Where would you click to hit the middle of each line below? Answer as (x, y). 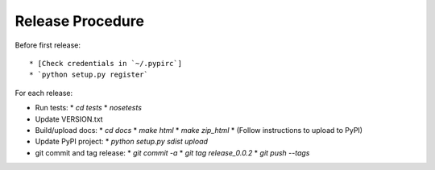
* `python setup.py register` (89, 75)
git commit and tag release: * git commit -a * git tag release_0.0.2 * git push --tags (172, 152)
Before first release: (48, 45)
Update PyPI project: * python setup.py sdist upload (122, 142)
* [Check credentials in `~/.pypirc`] (106, 63)
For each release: (44, 93)
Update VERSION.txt (69, 119)
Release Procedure (80, 21)
